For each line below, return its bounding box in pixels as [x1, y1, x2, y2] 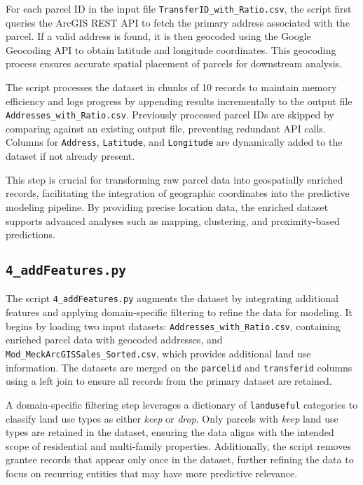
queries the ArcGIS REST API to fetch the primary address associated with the [6, 15, 350, 29]
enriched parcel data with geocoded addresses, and [6, 332, 223, 347]
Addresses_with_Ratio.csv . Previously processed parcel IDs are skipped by [6, 107, 334, 122]
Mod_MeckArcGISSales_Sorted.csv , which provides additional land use [6, 346, 311, 360]
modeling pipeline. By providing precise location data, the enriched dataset [6, 199, 329, 214]
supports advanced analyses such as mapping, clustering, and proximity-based [6, 213, 340, 228]
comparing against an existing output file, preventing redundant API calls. [6, 121, 326, 135]
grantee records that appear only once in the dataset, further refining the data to [6, 452, 354, 467]
